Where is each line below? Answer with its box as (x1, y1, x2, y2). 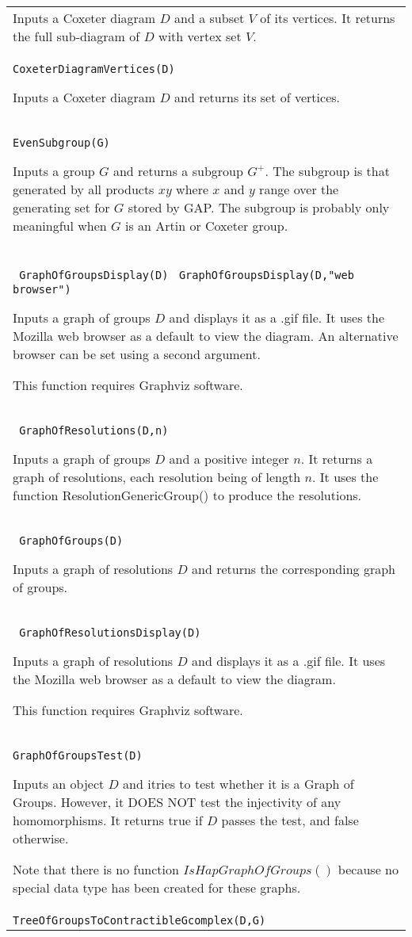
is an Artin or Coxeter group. (124, 216, 288, 235)
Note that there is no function (13, 860, 179, 878)
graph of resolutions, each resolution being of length (13, 468, 301, 486)
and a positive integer (169, 449, 289, 468)
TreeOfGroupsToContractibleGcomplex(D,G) (13, 914, 266, 927)
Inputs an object (13, 774, 105, 793)
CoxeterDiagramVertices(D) (13, 63, 175, 75)
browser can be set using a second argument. (13, 345, 261, 363)
